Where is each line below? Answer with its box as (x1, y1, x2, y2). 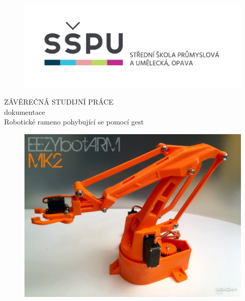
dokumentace (4, 106, 45, 117)
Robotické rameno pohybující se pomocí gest (4, 116, 144, 127)
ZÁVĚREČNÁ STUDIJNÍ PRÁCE (4, 96, 114, 107)
